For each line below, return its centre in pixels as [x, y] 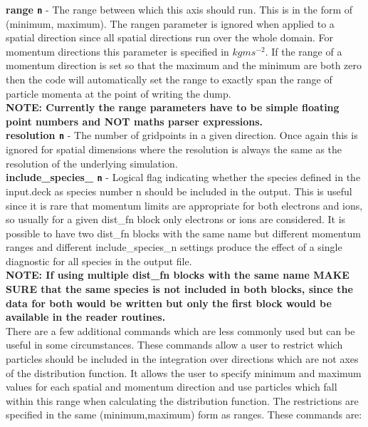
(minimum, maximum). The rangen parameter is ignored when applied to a [170, 23]
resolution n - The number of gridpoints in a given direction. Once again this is [182, 135]
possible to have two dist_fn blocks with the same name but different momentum [183, 233]
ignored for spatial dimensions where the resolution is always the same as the [174, 149]
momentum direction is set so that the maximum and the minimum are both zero [184, 65]
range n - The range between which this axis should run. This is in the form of [179, 9]
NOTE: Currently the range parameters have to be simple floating [173, 107]
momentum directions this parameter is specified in [117, 51]
